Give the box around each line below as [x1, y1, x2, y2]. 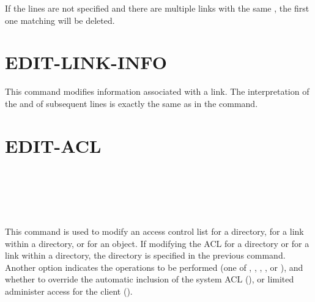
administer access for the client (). [5, 284, 133, 297]
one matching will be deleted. [5, 13, 115, 26]
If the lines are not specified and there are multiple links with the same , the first [5, 2, 309, 14]
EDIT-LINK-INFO [5, 50, 167, 75]
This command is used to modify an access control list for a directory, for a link [5, 225, 304, 237]
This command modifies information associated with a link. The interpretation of [5, 85, 309, 98]
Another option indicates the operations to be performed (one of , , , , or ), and [5, 260, 303, 273]
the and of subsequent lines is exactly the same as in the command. [5, 97, 258, 109]
